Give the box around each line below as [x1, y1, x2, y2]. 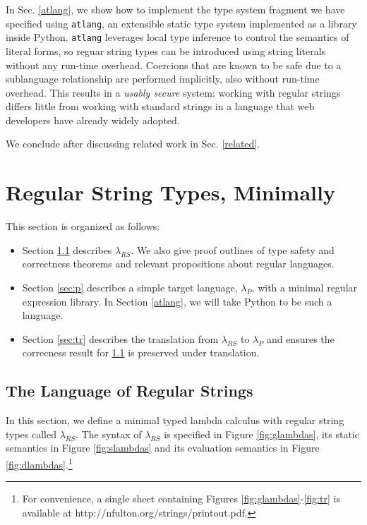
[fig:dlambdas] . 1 [6, 454, 73, 471]
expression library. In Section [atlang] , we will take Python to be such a [22, 294, 332, 308]
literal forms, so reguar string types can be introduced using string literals [6, 43, 326, 58]
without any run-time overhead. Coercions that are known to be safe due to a [6, 57, 342, 72]
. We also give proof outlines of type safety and [131, 242, 335, 257]
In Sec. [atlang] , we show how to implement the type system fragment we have [6, 2, 345, 16]
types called [6, 426, 57, 441]
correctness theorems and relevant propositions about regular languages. [22, 256, 335, 271]
